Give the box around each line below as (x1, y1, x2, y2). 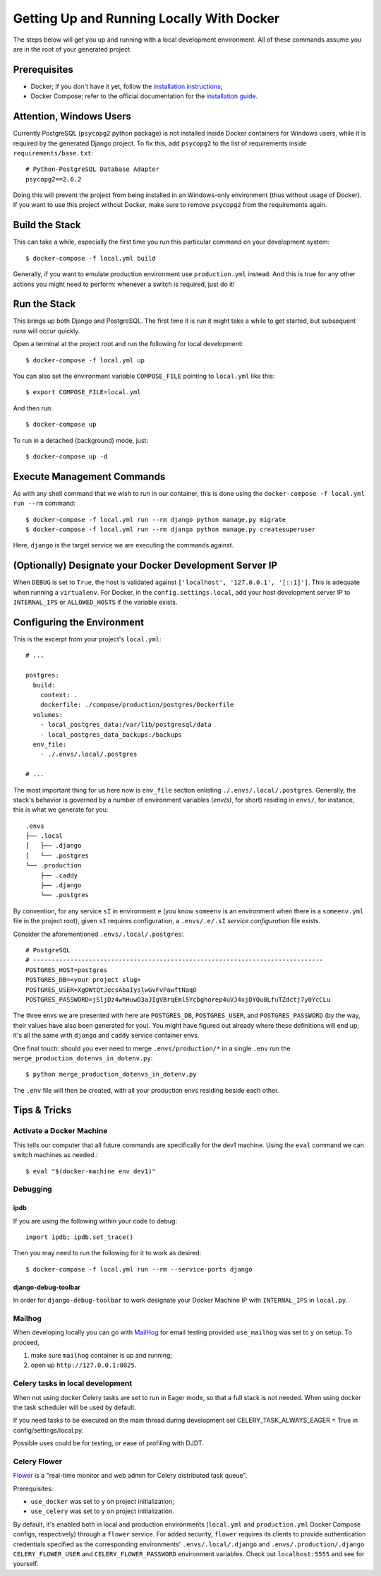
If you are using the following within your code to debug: (13, 1216, 178, 1225)
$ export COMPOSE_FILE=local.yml (25, 389, 141, 396)
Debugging (13, 1184, 52, 1194)
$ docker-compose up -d (25, 452, 108, 461)
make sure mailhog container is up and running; (30, 1351, 173, 1360)
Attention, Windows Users (13, 110, 132, 123)
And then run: (13, 403, 53, 413)
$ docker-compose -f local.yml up (25, 356, 145, 364)
